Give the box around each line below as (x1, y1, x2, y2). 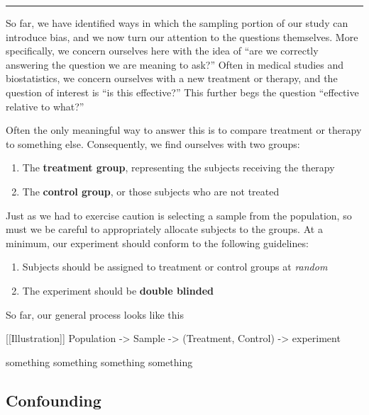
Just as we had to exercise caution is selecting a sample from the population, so (6, 207, 352, 222)
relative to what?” (6, 98, 84, 113)
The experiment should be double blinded (22, 283, 214, 297)
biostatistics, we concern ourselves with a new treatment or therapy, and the (6, 71, 338, 86)
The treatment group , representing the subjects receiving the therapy (22, 160, 335, 175)
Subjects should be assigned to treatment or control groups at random (22, 259, 328, 274)
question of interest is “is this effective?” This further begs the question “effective (6, 84, 359, 99)
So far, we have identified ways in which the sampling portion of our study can (6, 16, 348, 30)
